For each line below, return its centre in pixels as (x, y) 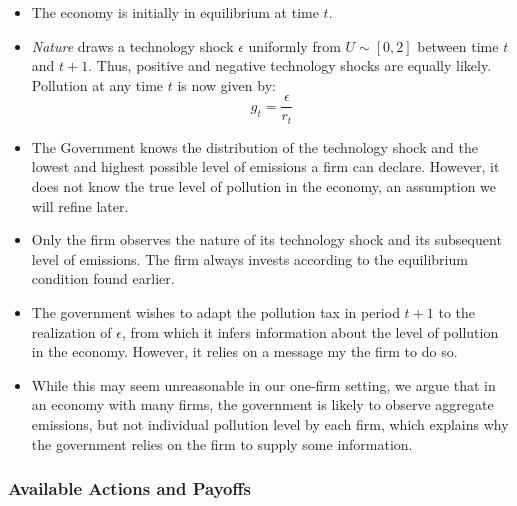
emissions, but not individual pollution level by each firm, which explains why (270, 424)
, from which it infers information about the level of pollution (310, 331)
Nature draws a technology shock (132, 45)
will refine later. (80, 205)
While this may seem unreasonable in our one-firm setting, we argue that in (263, 384)
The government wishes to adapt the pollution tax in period (215, 312)
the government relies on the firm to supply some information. (222, 443)
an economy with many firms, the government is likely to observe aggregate (262, 404)
